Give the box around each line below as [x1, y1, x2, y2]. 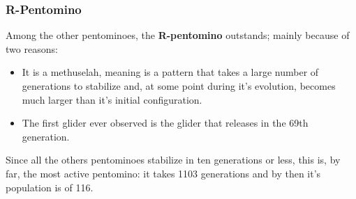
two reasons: [6, 41, 58, 56]
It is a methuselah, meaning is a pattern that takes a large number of [22, 65, 319, 79]
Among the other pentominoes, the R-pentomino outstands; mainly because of [6, 28, 350, 42]
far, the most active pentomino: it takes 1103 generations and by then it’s [6, 166, 321, 180]
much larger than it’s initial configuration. [22, 92, 202, 106]
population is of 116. [6, 180, 94, 194]
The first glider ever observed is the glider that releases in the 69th [22, 116, 309, 130]
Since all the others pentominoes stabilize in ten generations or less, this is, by [6, 152, 341, 167]
